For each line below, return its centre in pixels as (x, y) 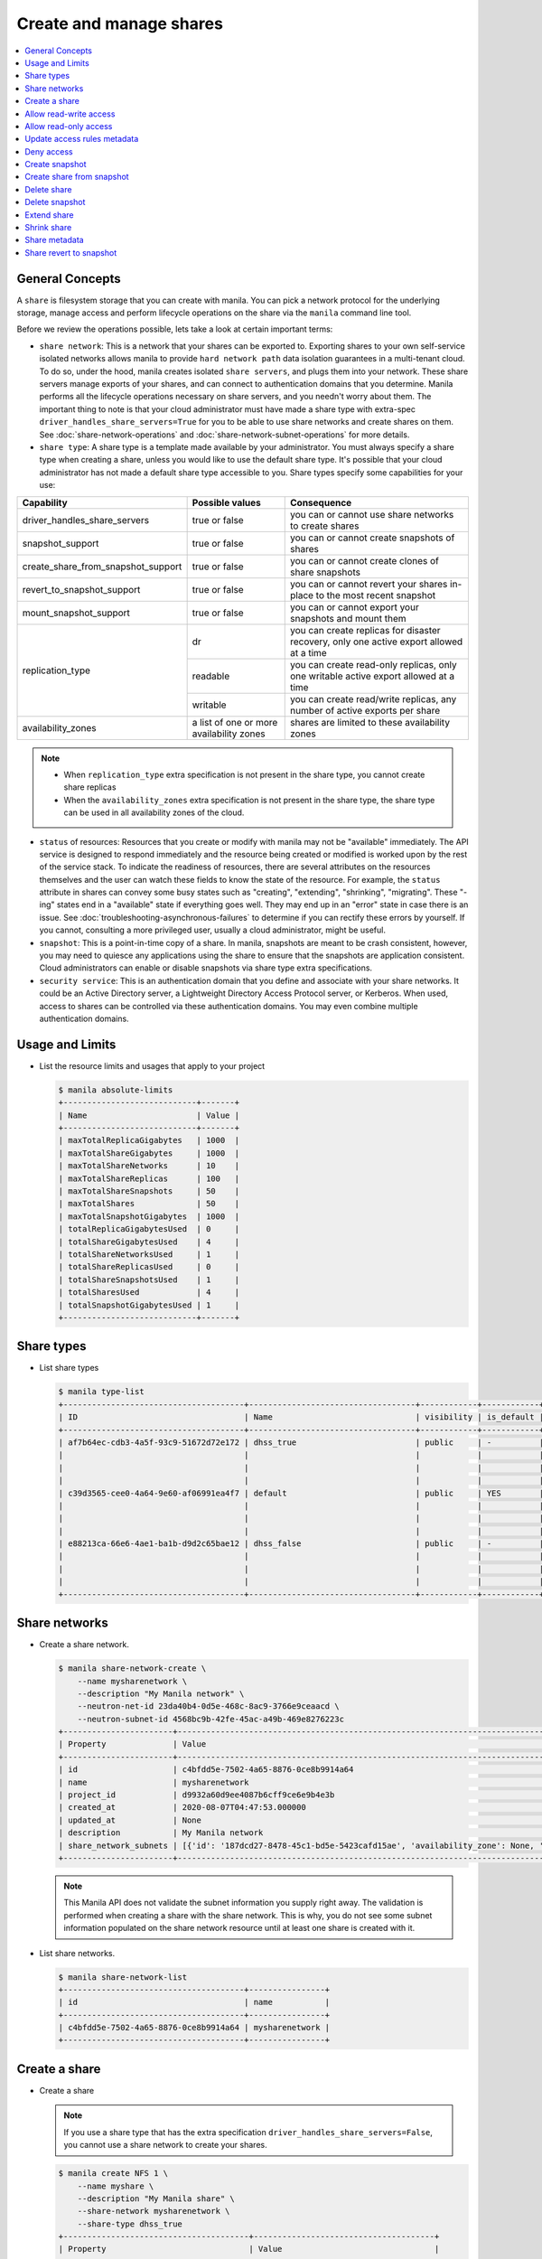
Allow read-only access (69, 126)
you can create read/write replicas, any (373, 698)
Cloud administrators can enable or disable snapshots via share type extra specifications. (206, 968)
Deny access (49, 151)
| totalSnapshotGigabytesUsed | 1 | (149, 1305)
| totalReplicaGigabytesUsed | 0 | (149, 1229)
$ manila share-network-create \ (132, 1668)
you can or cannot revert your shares (369, 584)
